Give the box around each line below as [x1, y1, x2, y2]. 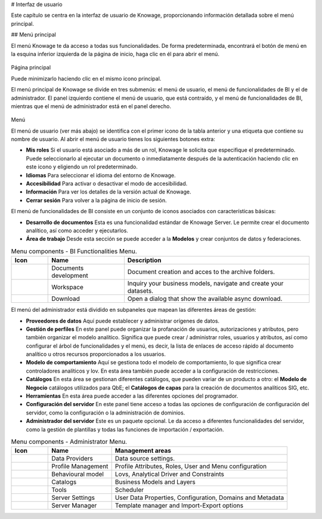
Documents [51, 264, 84, 272]
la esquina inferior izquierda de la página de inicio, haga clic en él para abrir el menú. [11, 50, 220, 57]
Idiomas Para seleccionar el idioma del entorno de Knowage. [26, 171, 176, 179]
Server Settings [51, 493, 95, 502]
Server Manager [51, 502, 97, 510]
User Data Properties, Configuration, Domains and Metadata [114, 493, 284, 502]
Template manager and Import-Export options [114, 502, 244, 510]
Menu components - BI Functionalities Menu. [11, 247, 137, 255]
